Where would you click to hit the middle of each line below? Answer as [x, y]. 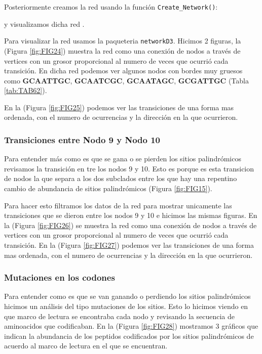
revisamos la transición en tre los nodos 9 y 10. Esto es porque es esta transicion [129, 168]
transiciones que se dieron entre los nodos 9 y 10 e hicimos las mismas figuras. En [131, 215]
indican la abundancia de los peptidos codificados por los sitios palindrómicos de [129, 336]
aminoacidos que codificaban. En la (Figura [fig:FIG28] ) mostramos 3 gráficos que [131, 326]
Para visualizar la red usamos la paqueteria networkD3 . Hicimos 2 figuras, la [123, 41]
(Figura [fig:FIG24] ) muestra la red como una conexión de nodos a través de [122, 50]
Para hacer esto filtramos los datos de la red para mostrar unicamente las [118, 205]
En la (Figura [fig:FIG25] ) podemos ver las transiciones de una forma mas [119, 107]
